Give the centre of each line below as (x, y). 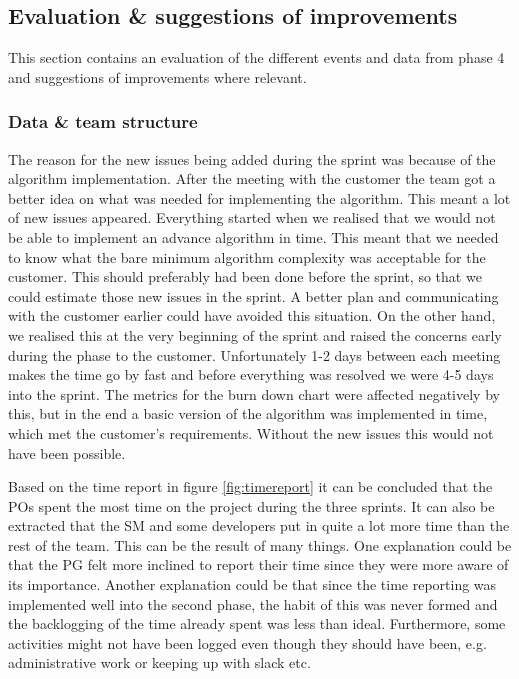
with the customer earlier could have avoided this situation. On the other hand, (252, 315)
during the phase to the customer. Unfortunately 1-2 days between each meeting (254, 354)
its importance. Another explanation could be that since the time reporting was (252, 584)
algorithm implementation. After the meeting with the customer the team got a (252, 178)
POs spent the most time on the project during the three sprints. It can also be (251, 505)
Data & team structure (103, 121)
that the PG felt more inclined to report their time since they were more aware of (258, 564)
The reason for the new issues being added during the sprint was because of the (252, 158)
